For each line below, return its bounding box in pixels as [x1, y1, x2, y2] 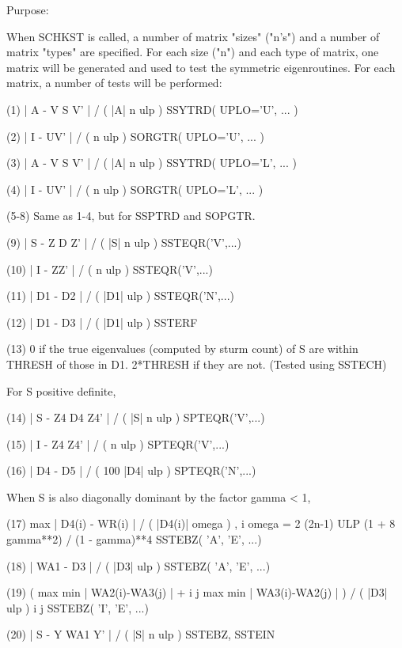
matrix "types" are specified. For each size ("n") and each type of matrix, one [6, 44, 379, 60]
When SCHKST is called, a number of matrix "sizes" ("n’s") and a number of [6, 28, 380, 44]
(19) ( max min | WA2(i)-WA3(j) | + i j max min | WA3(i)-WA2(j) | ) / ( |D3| [6, 584, 388, 601]
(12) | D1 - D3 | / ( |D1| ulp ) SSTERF [6, 313, 198, 330]
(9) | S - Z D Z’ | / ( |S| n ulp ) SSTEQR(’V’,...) [6, 233, 241, 250]
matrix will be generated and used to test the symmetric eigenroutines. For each [6, 59, 396, 75]
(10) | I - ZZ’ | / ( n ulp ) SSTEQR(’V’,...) [6, 260, 213, 277]
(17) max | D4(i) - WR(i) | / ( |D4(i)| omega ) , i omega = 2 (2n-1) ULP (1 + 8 [6, 515, 396, 532]
